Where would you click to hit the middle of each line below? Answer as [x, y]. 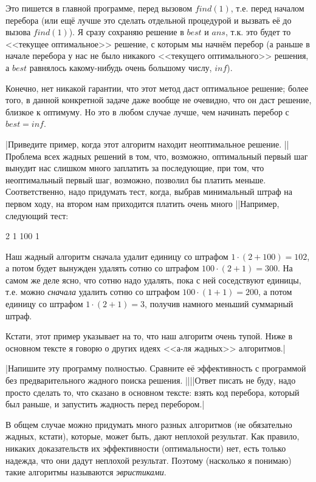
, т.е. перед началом [267, 8]
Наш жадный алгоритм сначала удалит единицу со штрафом [117, 256]
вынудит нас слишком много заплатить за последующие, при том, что [135, 168]
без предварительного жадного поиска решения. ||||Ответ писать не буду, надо [151, 380]
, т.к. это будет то [258, 32]
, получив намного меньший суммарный [219, 304]
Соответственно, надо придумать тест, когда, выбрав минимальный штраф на [149, 192]
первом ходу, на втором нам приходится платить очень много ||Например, [143, 203]
